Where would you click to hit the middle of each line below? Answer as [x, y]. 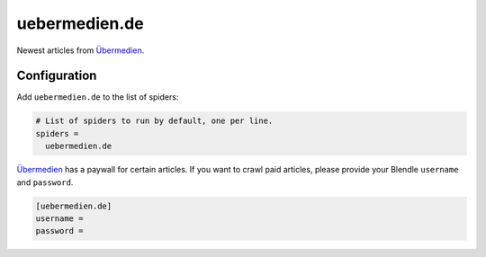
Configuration [57, 76]
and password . [45, 182]
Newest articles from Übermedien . [81, 50]
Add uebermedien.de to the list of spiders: [98, 97]
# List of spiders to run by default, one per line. [154, 121]
